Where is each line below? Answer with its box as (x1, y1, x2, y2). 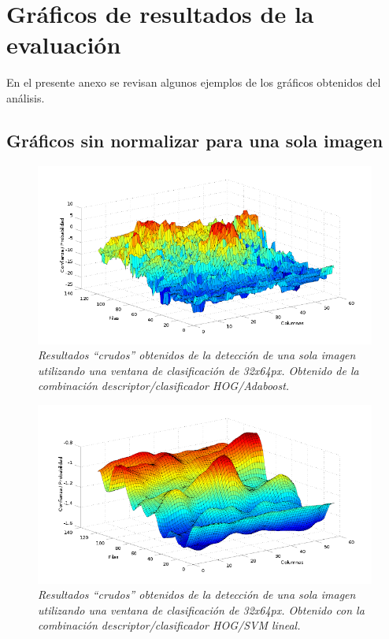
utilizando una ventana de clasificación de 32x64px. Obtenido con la (38, 601, 365, 618)
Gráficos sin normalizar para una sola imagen (6, 128, 383, 152)
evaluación (6, 28, 121, 61)
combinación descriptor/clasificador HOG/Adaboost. (38, 377, 290, 394)
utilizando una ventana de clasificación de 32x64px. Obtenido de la (38, 362, 359, 378)
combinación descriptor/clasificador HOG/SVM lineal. (38, 617, 301, 633)
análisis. (6, 89, 45, 106)
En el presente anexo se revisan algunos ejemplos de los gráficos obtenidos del (6, 74, 381, 91)
